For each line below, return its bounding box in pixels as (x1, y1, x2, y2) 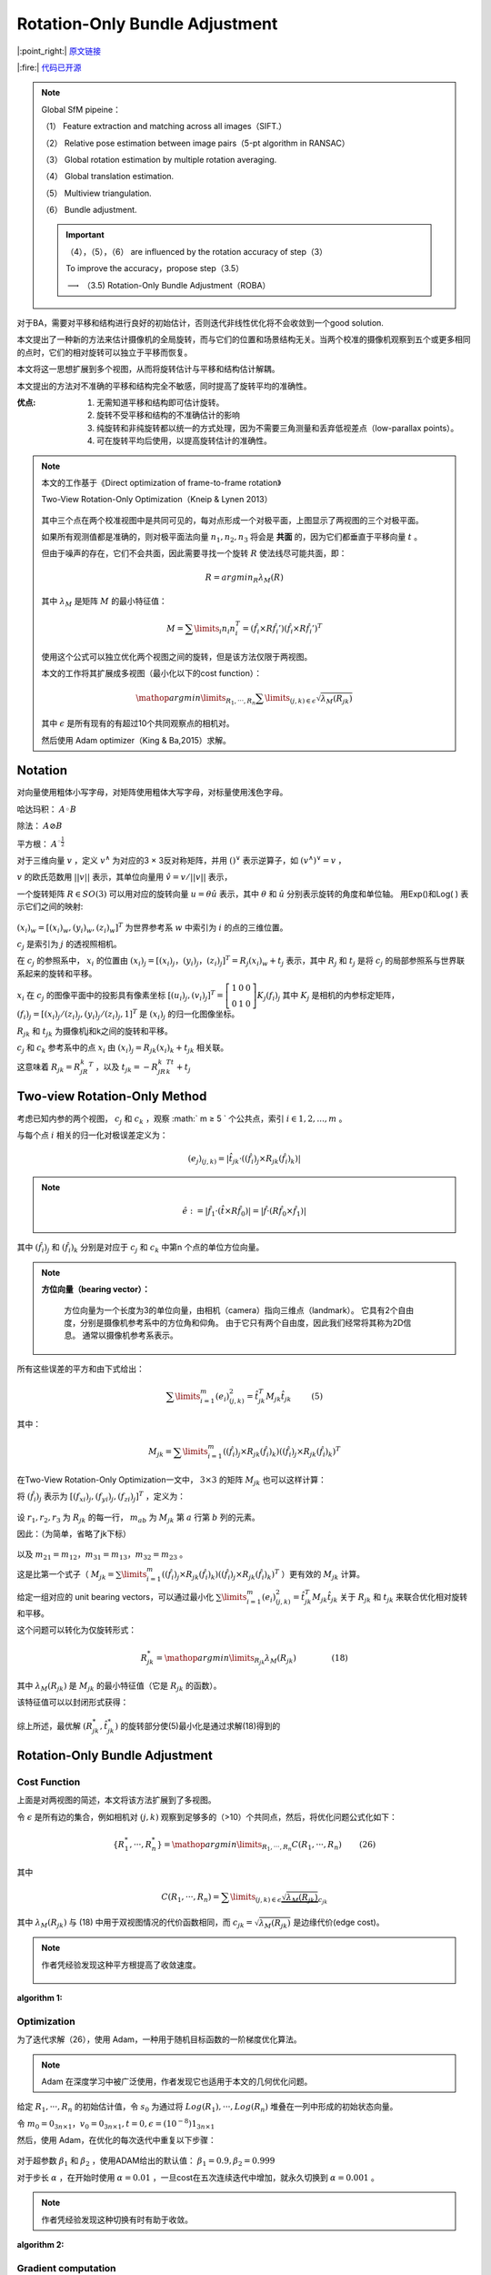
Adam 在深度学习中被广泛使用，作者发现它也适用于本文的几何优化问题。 (41, 2076, 313, 2087)
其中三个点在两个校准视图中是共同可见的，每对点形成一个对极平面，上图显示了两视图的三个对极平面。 (41, 514, 424, 525)
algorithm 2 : (16, 2240, 65, 2250)
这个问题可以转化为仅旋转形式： (16, 1624, 136, 1635)
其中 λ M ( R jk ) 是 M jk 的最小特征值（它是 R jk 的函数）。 (16, 1680, 222, 1693)
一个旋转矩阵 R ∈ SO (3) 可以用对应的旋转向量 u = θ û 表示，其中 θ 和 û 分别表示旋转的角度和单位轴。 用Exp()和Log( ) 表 (16, 888, 469, 899)
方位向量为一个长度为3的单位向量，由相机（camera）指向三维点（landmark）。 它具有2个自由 (64, 1304, 415, 1315)
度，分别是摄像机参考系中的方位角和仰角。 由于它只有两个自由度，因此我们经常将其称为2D (64, 1317, 404, 1328)
